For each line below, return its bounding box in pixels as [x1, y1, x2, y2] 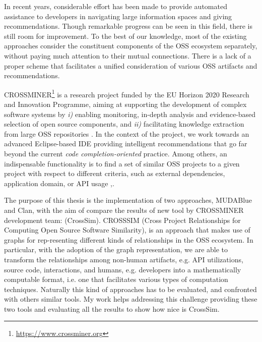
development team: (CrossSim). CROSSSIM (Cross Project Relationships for [4, 214, 241, 225]
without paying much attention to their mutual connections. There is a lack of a [4, 50, 251, 61]
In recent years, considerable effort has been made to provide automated [4, 1, 227, 11]
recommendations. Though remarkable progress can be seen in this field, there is [4, 21, 253, 31]
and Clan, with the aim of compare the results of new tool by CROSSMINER [4, 204, 244, 215]
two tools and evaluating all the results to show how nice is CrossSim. [4, 303, 220, 314]
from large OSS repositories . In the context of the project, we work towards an [4, 128, 249, 139]
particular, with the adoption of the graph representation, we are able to [4, 244, 228, 255]
